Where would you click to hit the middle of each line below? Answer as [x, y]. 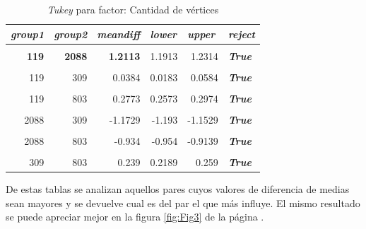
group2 [71, 34]
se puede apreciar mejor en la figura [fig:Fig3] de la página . [135, 217]
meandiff [119, 34]
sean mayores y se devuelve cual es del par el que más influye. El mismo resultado [183, 202]
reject [241, 34]
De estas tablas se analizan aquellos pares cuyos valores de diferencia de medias [178, 189]
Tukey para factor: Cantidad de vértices [133, 9]
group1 [28, 34]
